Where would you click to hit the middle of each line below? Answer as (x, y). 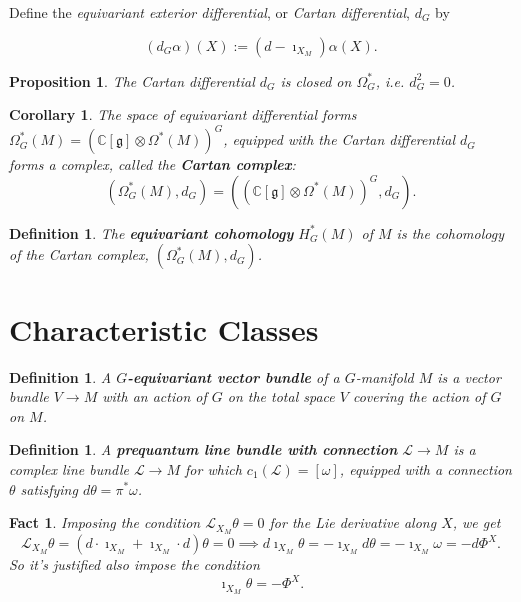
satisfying (49, 488)
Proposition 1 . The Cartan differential (132, 80)
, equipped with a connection (425, 468)
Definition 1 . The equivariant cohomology (151, 232)
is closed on (316, 80)
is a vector (469, 376)
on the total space (281, 396)
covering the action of (419, 396)
